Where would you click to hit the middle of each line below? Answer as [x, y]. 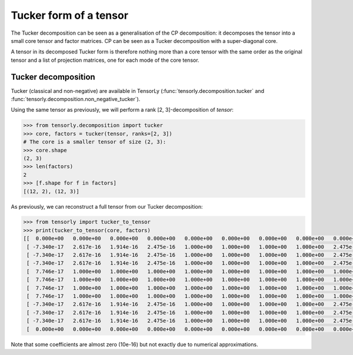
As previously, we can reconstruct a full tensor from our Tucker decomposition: [107, 206]
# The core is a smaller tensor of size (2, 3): [95, 142]
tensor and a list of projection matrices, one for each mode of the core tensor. [105, 60]
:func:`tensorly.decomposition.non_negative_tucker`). [76, 99]
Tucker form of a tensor [70, 15]
